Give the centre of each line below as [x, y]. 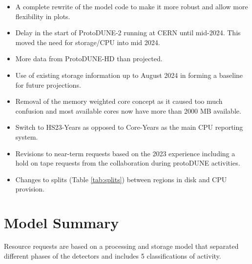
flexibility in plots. [43, 16]
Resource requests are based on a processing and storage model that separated [121, 246]
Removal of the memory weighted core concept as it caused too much [119, 101]
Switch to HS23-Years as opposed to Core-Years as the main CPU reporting [129, 127]
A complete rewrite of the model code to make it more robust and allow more [132, 6]
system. [27, 136]
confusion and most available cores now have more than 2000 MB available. [128, 110]
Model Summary [62, 223]
